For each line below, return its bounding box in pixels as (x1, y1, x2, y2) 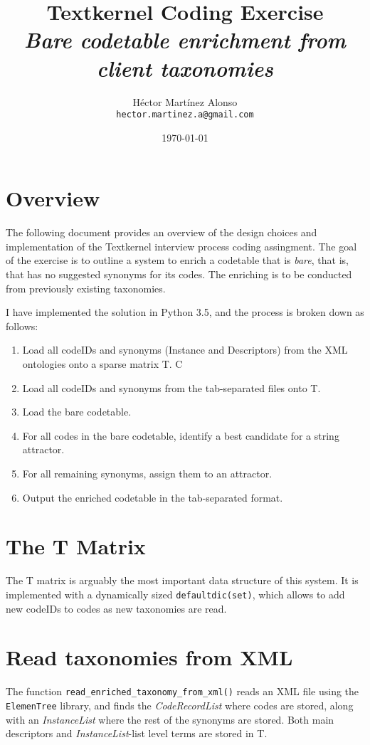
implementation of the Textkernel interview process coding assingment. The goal (6, 238, 357, 253)
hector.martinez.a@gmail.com (116, 110, 254, 120)
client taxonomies (97, 53, 273, 83)
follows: (6, 318, 38, 333)
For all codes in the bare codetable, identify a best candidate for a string (22, 428, 339, 443)
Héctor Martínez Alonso (132, 94, 238, 109)
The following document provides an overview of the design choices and (6, 225, 317, 240)
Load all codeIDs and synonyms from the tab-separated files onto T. (22, 380, 321, 395)
